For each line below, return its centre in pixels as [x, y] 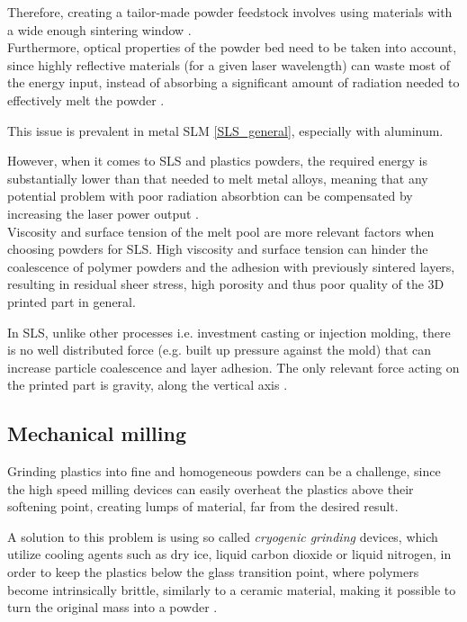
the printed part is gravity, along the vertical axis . [148, 385]
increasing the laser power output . [103, 213]
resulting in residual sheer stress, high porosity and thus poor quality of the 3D [226, 284]
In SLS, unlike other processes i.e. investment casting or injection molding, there [229, 332]
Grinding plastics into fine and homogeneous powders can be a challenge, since [224, 471]
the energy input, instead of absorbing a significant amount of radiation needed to [233, 82]
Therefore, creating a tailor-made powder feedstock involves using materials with [230, 12]
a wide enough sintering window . [99, 29]
